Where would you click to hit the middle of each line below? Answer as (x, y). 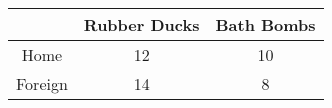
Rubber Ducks (141, 24)
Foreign (42, 83)
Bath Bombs (265, 24)
